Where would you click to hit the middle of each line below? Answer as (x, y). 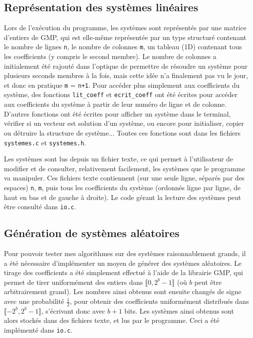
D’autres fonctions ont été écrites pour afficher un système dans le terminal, (117, 113)
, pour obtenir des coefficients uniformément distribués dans (159, 301)
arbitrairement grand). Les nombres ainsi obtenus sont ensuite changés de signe (123, 291)
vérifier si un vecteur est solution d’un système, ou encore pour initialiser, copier (124, 123)
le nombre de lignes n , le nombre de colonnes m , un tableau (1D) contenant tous (123, 47)
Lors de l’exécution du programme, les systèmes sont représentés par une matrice (125, 28)
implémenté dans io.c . (38, 330)
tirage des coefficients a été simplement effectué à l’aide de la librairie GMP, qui (124, 272)
